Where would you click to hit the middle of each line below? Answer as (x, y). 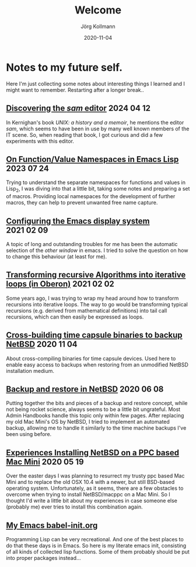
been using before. (29, 434)
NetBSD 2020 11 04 (42, 345)
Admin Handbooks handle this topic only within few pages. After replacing (95, 416)
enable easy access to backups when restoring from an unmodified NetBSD (97, 364)
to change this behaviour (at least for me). (56, 256)
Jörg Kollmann (98, 26)
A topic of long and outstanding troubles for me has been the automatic (92, 244)
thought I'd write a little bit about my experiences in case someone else (92, 501)
